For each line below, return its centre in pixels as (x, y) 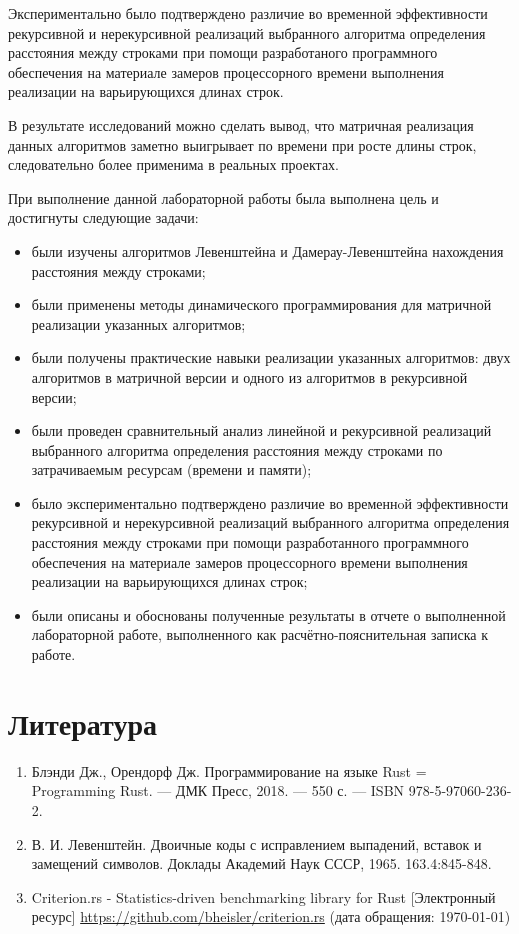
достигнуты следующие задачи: (103, 217)
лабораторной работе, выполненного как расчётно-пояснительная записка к (259, 634)
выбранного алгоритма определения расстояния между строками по (237, 449)
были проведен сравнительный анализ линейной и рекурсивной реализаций (261, 430)
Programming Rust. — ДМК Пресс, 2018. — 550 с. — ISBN (218, 790)
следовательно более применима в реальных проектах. (173, 164)
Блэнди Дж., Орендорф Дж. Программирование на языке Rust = (229, 770)
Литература (82, 722)
